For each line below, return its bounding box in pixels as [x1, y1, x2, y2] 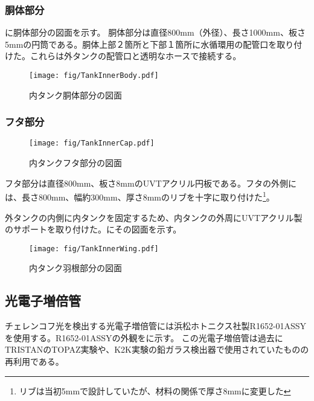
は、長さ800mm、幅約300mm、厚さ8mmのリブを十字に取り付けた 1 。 [5, 189, 275, 203]
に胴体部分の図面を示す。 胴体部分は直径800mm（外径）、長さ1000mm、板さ [5, 26, 306, 39]
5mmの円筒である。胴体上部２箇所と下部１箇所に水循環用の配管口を [5, 37, 277, 50]
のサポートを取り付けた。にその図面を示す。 [5, 223, 182, 236]
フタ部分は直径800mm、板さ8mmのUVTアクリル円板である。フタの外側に [5, 176, 296, 189]
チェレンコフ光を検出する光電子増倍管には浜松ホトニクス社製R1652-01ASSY [5, 319, 307, 332]
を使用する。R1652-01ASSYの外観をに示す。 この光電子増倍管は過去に [5, 331, 283, 344]
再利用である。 [5, 354, 64, 367]
